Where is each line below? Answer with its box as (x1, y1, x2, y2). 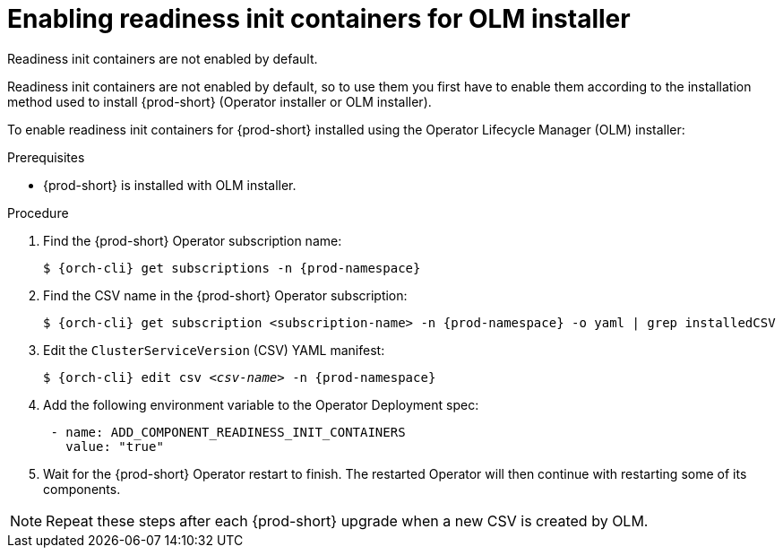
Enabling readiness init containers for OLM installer (7, 4, 631, 34)
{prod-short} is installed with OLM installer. (43, 177, 297, 193)
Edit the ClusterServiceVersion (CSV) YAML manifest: (43, 342, 385, 358)
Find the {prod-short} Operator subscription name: (43, 232, 342, 248)
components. (43, 481, 121, 497)
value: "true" (65, 438, 164, 454)
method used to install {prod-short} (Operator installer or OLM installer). (7, 93, 432, 109)
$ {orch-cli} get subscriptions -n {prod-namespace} (43, 260, 421, 275)
